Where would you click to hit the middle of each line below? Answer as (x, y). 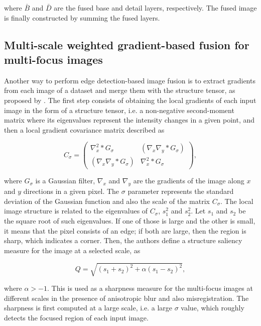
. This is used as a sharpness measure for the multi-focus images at (150, 288)
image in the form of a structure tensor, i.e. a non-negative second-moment (119, 110)
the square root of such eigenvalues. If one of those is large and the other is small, (130, 221)
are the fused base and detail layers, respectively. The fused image (155, 8)
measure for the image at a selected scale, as (72, 250)
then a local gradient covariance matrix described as (84, 129)
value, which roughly (213, 308)
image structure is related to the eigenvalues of (76, 211)
